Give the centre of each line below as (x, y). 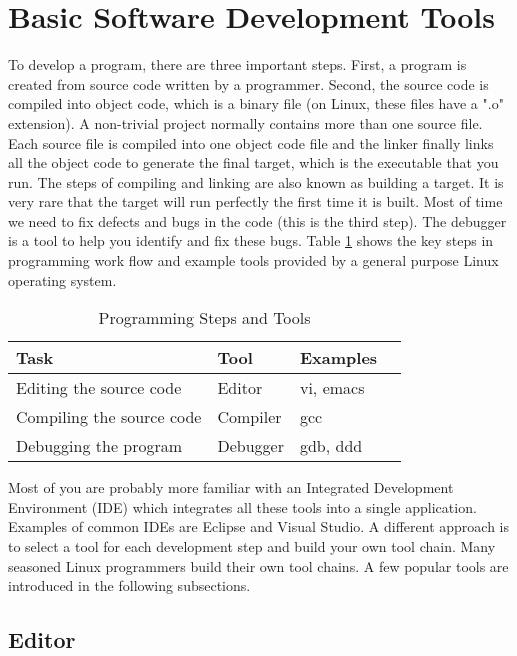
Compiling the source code (109, 417)
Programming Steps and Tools (204, 318)
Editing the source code (99, 388)
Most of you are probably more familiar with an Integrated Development (231, 487)
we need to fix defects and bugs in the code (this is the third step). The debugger (257, 220)
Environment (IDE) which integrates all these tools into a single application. (242, 506)
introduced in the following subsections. (129, 585)
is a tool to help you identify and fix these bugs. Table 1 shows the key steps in (251, 240)
